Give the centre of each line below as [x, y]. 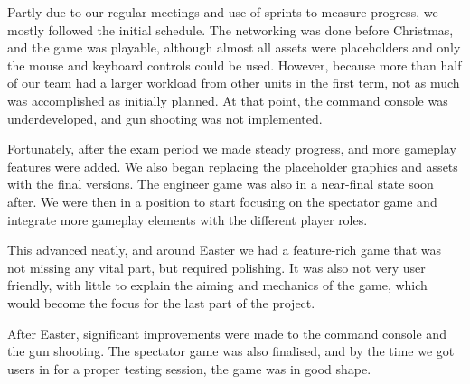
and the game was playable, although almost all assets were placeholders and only [234, 47]
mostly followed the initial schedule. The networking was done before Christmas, [230, 29]
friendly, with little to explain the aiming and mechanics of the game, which [217, 285]
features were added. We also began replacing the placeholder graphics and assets [233, 166]
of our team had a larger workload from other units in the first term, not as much [234, 83]
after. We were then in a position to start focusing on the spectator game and [222, 201]
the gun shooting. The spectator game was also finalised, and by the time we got [231, 351]
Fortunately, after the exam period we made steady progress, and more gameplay [232, 149]
